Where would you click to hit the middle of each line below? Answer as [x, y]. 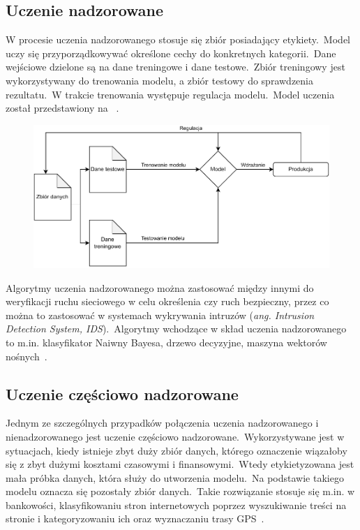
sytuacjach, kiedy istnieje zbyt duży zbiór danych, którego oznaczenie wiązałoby [177, 450]
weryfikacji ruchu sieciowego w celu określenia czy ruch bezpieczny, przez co [167, 301]
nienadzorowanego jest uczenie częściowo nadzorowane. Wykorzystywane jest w [175, 436]
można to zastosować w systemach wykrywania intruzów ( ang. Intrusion [160, 315]
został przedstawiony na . [62, 108]
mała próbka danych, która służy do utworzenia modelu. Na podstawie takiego [175, 477]
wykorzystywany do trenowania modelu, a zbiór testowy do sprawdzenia [159, 80]
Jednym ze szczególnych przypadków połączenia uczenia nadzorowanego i [162, 423]
